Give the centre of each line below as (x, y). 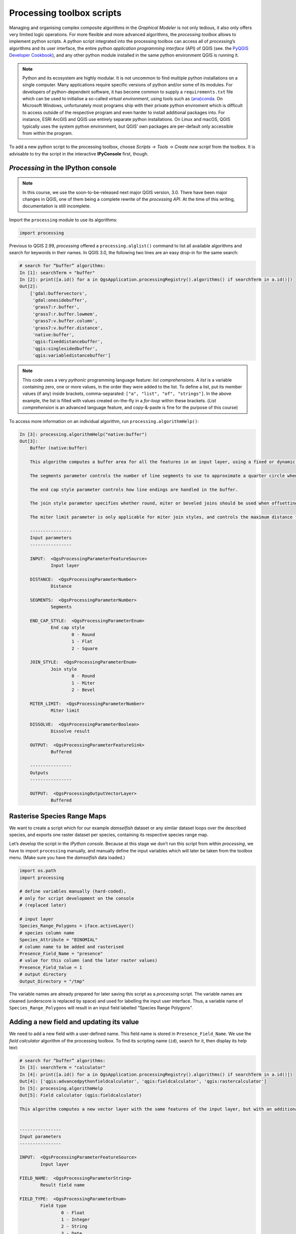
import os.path (38, 871)
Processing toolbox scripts (65, 13)
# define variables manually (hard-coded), (73, 891)
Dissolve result (70, 731)
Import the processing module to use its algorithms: (63, 220)
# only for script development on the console (77, 898)
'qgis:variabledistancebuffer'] (72, 356)
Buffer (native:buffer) (58, 448)
